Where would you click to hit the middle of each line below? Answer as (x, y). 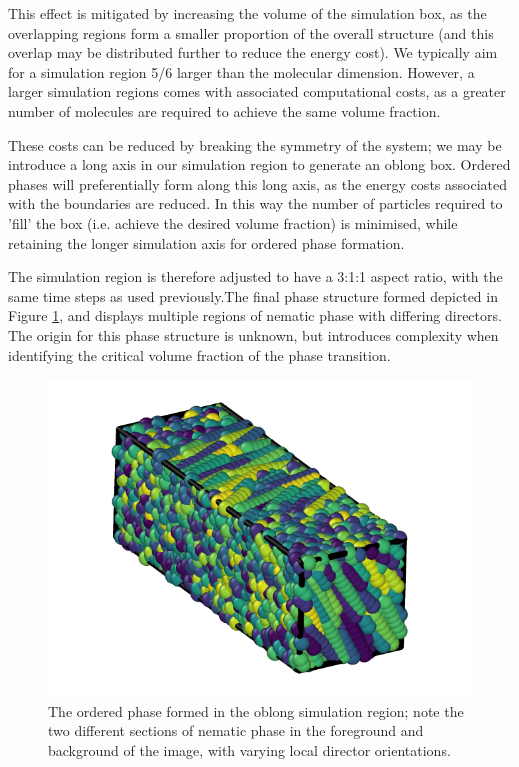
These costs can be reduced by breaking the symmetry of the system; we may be (255, 144)
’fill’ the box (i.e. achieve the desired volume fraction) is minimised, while (233, 222)
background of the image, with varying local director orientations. (249, 749)
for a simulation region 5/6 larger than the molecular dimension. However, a (241, 71)
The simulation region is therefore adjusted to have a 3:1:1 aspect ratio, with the (255, 276)
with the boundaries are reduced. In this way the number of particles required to (255, 203)
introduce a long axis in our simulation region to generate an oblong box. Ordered (259, 164)
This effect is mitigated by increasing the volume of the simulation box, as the (247, 13)
